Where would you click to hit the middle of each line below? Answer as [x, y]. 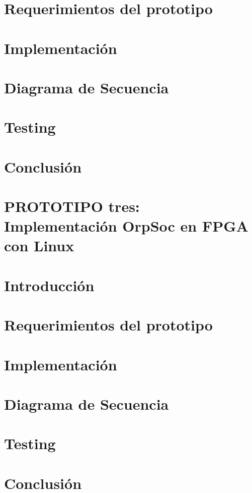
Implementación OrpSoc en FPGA [126, 226]
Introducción [49, 285]
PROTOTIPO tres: [72, 206]
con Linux [39, 245]
